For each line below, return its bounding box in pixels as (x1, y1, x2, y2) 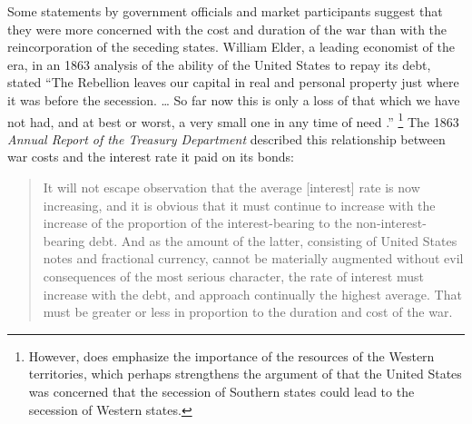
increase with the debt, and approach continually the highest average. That (43, 284, 462, 303)
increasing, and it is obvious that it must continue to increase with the (43, 195, 436, 214)
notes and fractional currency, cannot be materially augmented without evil (43, 249, 464, 268)
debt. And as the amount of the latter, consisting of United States (89, 231, 457, 250)
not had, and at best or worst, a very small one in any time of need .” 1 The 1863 (7, 109, 459, 131)
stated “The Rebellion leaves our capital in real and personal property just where (7, 73, 459, 92)
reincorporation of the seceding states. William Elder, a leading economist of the (7, 37, 455, 56)
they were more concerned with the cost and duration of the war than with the (7, 19, 447, 38)
